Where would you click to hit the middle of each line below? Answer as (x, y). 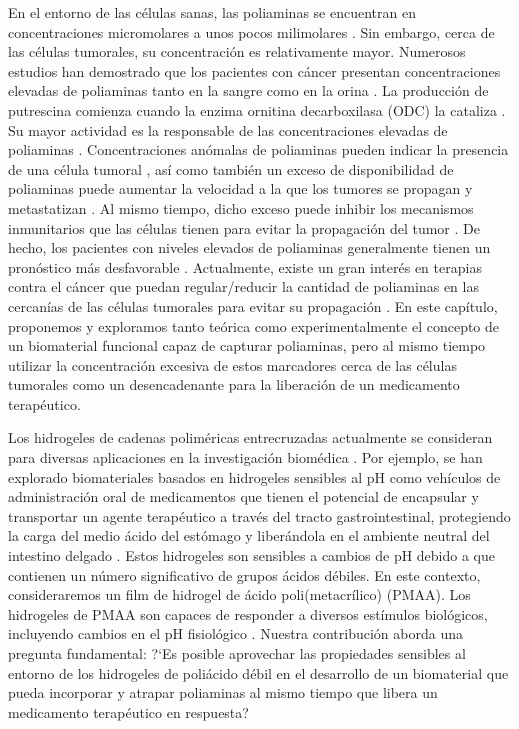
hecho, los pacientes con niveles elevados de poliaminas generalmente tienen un (249, 247)
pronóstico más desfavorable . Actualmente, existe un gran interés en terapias (245, 266)
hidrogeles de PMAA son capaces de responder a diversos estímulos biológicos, (248, 613)
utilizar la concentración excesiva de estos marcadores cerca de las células (232, 364)
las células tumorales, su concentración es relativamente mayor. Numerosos (237, 51)
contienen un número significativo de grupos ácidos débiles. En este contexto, (244, 574)
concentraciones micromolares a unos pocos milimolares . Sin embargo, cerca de (251, 31)
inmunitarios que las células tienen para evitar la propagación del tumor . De (244, 227)
